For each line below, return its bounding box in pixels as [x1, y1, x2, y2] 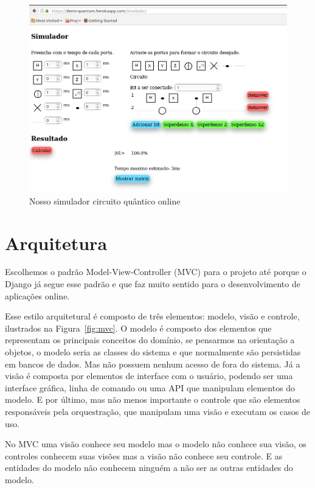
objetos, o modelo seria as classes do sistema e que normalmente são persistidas [5, 346, 301, 358]
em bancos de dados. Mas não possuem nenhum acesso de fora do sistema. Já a [5, 357, 300, 370]
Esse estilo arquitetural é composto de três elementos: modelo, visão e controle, [5, 310, 300, 322]
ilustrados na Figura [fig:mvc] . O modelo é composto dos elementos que [5, 321, 272, 334]
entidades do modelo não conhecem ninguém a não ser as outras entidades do [5, 461, 293, 474]
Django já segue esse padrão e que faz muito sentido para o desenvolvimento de [5, 277, 300, 290]
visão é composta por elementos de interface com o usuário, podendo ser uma [5, 369, 293, 382]
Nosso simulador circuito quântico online [29, 194, 181, 207]
